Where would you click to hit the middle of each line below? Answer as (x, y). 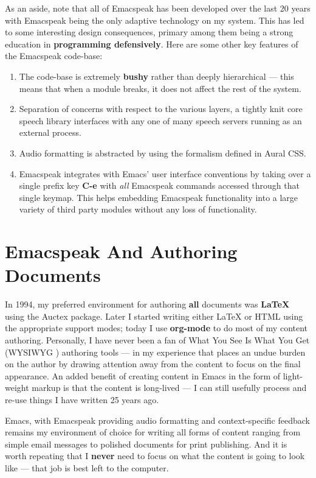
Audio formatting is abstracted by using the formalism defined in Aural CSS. (163, 153)
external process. (50, 132)
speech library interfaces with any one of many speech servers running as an (160, 120)
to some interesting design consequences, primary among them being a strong (149, 32)
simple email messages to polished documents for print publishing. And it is (146, 444)
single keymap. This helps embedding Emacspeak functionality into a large (159, 197)
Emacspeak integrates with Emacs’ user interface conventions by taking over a (165, 173)
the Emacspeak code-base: (54, 56)
